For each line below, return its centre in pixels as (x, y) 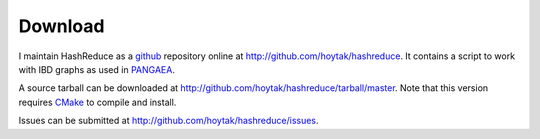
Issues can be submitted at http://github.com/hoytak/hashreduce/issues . (168, 121)
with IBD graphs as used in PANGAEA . (96, 69)
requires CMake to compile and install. (97, 102)
